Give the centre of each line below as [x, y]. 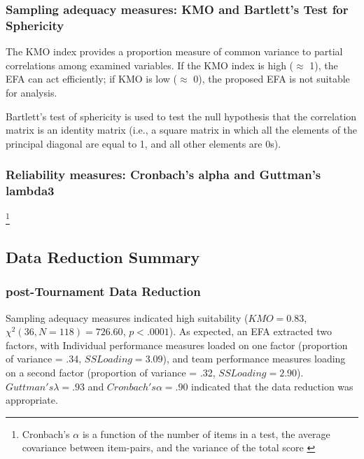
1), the [324, 65]
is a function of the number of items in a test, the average [206, 433]
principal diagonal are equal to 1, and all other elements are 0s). [143, 143]
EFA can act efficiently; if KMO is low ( [92, 79]
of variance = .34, [44, 359]
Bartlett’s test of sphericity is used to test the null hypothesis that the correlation [181, 116]
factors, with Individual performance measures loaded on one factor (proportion [177, 345]
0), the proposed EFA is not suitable [272, 79]
